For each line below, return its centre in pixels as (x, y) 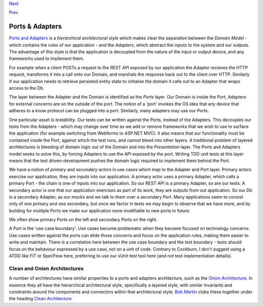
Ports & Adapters (35, 27)
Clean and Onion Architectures (46, 268)
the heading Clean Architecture (40, 299)
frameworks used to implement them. (47, 59)
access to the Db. (27, 88)
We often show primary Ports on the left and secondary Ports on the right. (83, 220)
